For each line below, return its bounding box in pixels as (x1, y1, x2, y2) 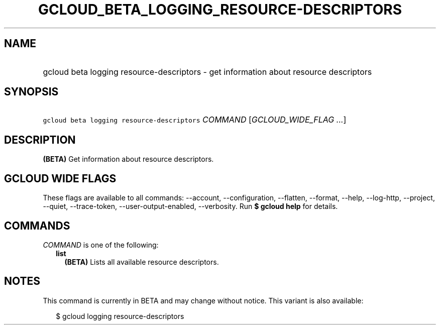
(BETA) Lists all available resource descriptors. (64, 257, 219, 266)
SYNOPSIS (4, 85, 59, 98)
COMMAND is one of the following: (43, 240, 159, 249)
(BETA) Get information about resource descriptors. (43, 155, 214, 164)
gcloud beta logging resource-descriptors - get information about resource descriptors (43, 66, 372, 77)
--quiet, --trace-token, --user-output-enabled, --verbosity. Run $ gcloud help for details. (43, 202, 338, 211)
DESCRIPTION (4, 133, 76, 146)
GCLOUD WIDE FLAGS (4, 172, 117, 185)
